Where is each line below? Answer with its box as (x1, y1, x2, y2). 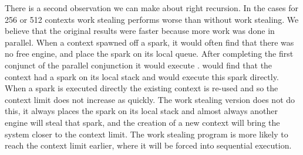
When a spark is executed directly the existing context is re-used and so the (5, 82, 278, 94)
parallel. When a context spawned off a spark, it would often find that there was (5, 36, 294, 48)
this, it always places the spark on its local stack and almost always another (5, 105, 278, 117)
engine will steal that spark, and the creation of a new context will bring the (5, 116, 280, 128)
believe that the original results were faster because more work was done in (5, 25, 275, 37)
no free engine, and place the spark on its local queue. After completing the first (5, 47, 294, 60)
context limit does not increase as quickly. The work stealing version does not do (5, 93, 295, 105)
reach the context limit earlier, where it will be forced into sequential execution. (5, 139, 292, 151)
